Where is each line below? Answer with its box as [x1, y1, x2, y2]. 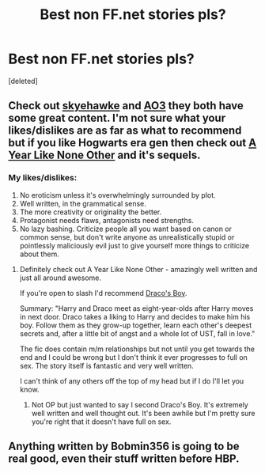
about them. [19, 249, 59, 259]
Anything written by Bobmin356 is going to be [8, 440, 240, 453]
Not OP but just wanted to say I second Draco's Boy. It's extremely [31, 399, 249, 409]
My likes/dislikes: [8, 172, 78, 184]
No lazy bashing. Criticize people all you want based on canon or [19, 224, 232, 233]
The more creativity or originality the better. [19, 207, 162, 217]
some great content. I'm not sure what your [8, 112, 226, 125]
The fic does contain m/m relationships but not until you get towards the [19, 344, 256, 354]
